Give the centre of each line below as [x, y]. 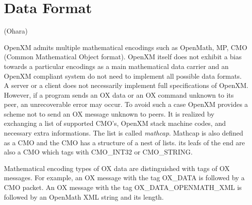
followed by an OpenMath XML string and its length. [84, 196]
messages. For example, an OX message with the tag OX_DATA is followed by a [124, 178]
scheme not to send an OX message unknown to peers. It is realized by [109, 113]
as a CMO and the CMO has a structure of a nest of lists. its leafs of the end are [125, 142]
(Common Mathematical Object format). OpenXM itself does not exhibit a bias [123, 57]
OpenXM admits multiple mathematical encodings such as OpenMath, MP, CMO [126, 47]
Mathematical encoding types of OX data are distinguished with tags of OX [117, 168]
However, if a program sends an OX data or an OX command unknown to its [119, 94]
